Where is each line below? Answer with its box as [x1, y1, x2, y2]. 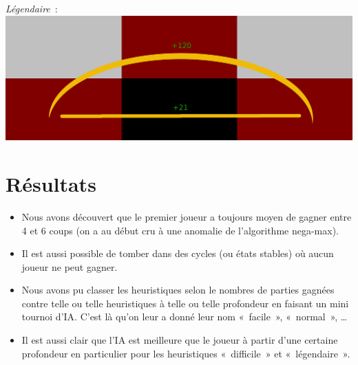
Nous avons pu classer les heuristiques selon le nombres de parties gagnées [21, 283, 335, 297]
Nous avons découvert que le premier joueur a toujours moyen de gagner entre [21, 209, 352, 223]
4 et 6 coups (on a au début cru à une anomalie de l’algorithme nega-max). [21, 223, 339, 237]
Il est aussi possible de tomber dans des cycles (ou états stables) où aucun [21, 246, 334, 261]
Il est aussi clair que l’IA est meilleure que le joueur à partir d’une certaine [21, 333, 338, 347]
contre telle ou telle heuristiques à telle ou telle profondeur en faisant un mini [21, 296, 349, 310]
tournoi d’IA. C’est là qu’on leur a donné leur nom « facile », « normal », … [21, 309, 348, 324]
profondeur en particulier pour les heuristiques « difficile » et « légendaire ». [21, 346, 350, 360]
